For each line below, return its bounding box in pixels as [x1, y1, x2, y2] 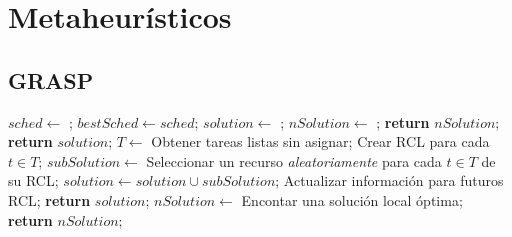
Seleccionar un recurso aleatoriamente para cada [146, 150, 442, 171]
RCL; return [8, 189, 91, 210]
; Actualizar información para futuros [275, 170, 504, 191]
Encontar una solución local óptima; [241, 189, 463, 210]
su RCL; [8, 170, 59, 191]
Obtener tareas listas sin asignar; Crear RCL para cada [151, 131, 490, 152]
